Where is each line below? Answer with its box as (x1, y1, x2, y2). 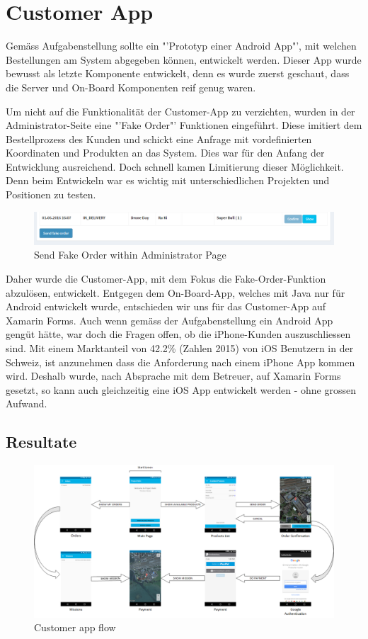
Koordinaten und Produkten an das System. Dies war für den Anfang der (6, 145, 325, 160)
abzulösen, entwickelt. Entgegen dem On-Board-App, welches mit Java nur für (6, 285, 345, 300)
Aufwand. (6, 396, 47, 411)
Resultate (6, 431, 77, 453)
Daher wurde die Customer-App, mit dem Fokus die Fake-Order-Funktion (6, 271, 326, 286)
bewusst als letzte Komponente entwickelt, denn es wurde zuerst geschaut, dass (6, 66, 350, 81)
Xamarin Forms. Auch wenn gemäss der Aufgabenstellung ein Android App (6, 312, 333, 327)
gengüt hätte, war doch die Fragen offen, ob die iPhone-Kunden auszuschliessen (6, 327, 351, 341)
